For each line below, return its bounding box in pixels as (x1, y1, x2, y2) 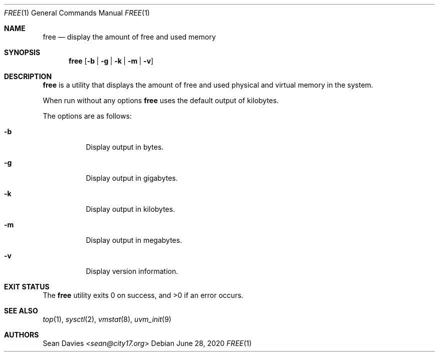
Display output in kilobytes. (86, 205, 175, 213)
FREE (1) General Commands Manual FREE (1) (4, 9, 150, 17)
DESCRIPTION (4, 72, 52, 81)
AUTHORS (4, 330, 39, 339)
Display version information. (86, 267, 178, 275)
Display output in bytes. (86, 143, 164, 151)
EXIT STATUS (4, 282, 50, 291)
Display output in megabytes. (86, 236, 182, 244)
